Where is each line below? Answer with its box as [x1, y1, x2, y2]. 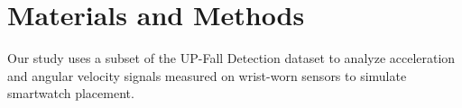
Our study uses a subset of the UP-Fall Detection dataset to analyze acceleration [7, 49, 456, 67]
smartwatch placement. [7, 84, 134, 103]
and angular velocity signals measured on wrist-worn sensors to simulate [7, 66, 407, 85]
